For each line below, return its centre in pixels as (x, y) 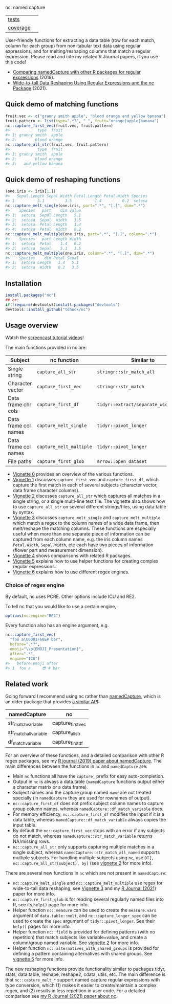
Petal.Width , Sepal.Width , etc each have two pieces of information (83, 545)
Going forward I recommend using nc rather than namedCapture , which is (83, 696)
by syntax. (23, 512)
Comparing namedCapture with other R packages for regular (77, 72)
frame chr (20, 405)
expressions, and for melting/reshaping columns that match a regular (78, 51)
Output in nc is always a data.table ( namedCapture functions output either (89, 782)
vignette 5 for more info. (38, 959)
